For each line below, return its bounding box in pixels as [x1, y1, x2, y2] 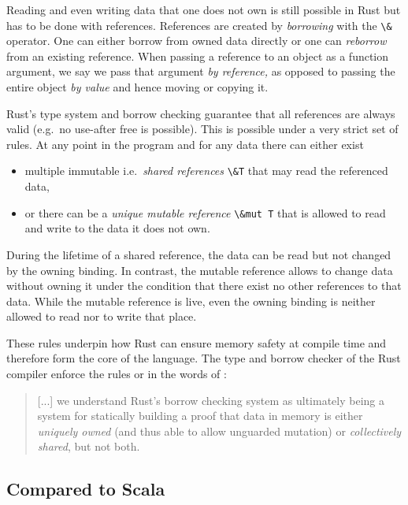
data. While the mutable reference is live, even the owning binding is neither [6, 292, 376, 309]
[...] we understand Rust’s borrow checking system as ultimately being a [37, 392, 385, 408]
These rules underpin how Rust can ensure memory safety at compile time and [6, 334, 387, 351]
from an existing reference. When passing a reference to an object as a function [6, 47, 389, 64]
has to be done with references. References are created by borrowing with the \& [6, 17, 392, 33]
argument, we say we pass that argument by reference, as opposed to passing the [6, 63, 395, 80]
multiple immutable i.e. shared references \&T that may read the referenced [24, 162, 388, 179]
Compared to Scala [6, 477, 165, 501]
